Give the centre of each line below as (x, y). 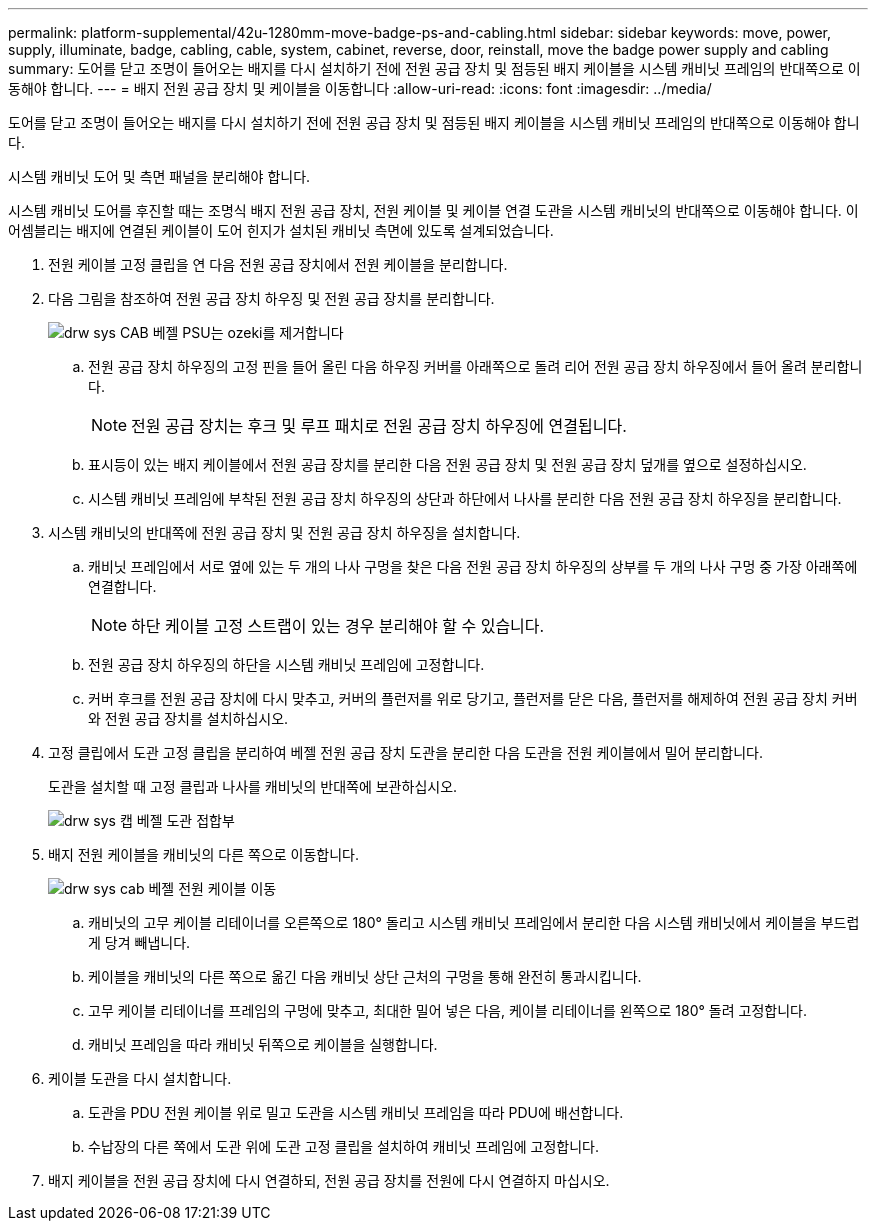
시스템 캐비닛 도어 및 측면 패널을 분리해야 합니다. (159, 176)
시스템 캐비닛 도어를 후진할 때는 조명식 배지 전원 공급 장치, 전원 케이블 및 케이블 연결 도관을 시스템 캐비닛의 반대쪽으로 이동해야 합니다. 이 (433, 210)
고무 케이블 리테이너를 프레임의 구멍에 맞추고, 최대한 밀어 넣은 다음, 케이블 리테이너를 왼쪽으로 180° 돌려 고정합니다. (447, 1010)
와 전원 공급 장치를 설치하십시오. (188, 718)
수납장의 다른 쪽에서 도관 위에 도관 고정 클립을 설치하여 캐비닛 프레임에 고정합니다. (344, 1146)
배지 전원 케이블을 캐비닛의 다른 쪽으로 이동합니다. (204, 854)
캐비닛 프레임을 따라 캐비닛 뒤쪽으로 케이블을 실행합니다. (263, 1044)
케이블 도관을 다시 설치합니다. (140, 1078)
